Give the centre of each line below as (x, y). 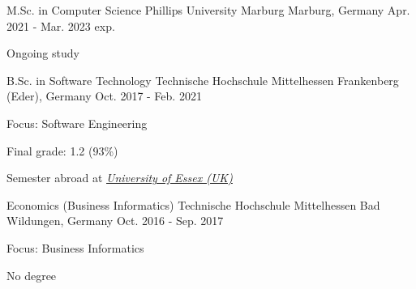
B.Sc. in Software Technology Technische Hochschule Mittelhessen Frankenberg (203, 80)
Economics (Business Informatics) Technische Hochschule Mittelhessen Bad (193, 204)
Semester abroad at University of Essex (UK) (120, 178)
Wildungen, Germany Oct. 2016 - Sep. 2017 (115, 221)
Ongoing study (43, 53)
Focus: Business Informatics (75, 247)
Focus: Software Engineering (77, 123)
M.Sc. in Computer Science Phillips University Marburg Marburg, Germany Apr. (208, 10)
